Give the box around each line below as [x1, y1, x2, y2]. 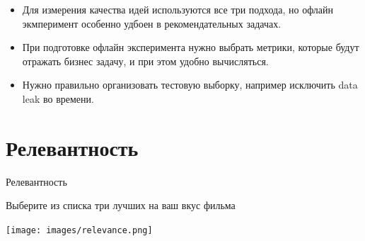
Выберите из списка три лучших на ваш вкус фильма [6, 198, 236, 213]
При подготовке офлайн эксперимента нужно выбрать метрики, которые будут [22, 40, 359, 55]
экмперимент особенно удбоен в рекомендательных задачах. [22, 16, 282, 30]
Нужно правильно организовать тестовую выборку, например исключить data [22, 77, 358, 92]
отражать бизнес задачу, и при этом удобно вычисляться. [22, 53, 269, 68]
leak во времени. [22, 91, 94, 106]
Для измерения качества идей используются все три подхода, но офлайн [22, 2, 334, 16]
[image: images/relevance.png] [6, 225, 153, 235]
